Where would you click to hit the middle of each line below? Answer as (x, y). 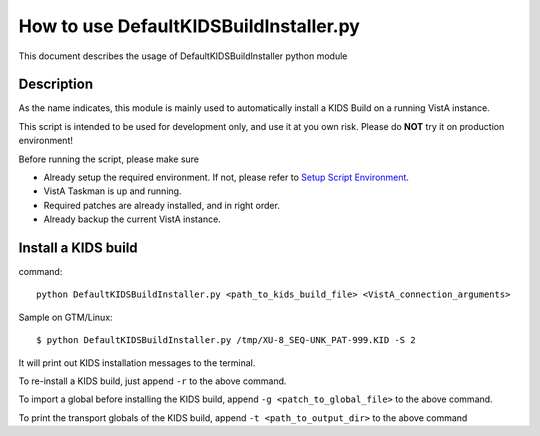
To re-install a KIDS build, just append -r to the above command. (152, 381)
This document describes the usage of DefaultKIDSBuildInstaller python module (183, 56)
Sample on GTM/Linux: (66, 317)
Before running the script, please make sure (109, 159)
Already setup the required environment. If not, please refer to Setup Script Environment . (226, 177)
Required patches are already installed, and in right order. (161, 205)
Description (56, 84)
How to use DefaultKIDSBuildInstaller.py (189, 26)
